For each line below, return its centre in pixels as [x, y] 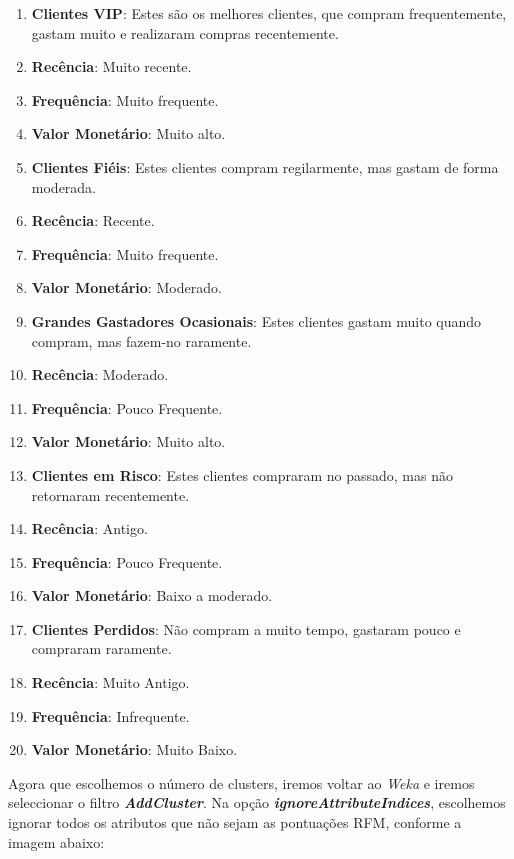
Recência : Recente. [93, 220]
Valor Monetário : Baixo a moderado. [152, 595]
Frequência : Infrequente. [110, 715]
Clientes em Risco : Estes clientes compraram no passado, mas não [242, 474]
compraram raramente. [101, 648]
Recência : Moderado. [100, 374]
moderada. [64, 186]
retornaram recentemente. [110, 494]
